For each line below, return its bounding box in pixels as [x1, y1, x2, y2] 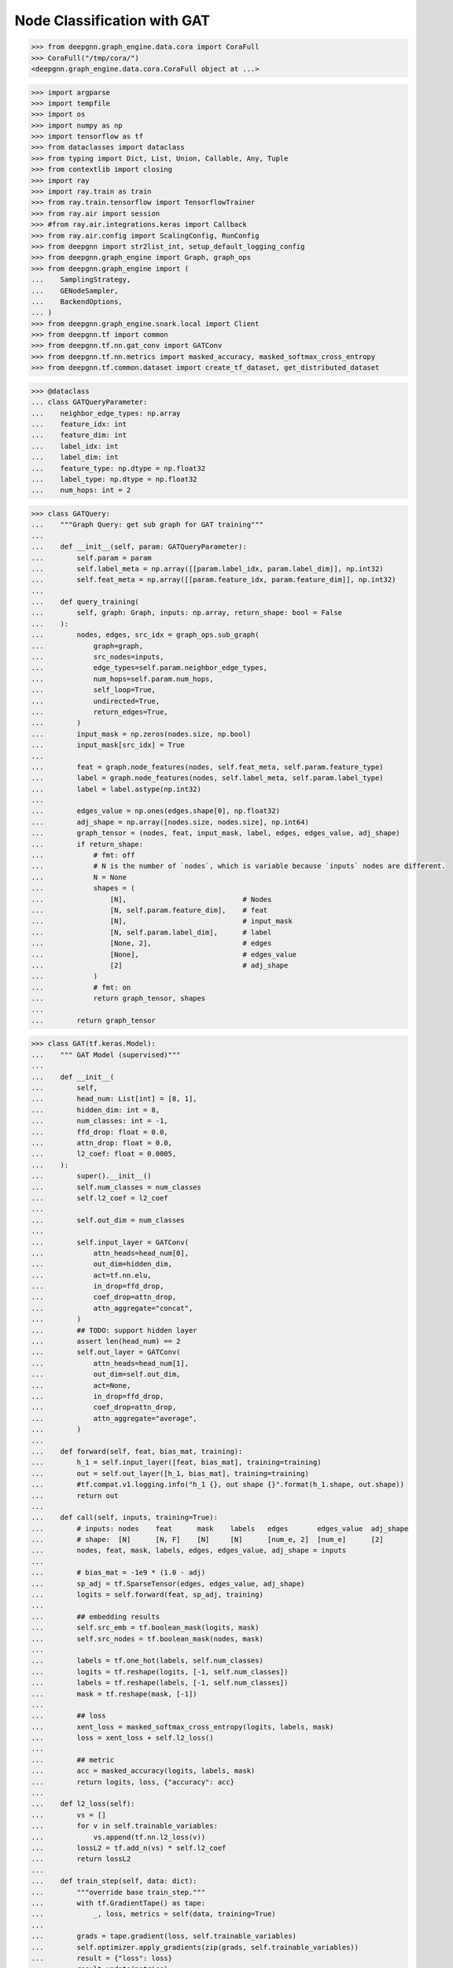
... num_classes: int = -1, [31, 1116, 168, 1126]
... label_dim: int [31, 453, 119, 462]
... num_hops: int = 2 [31, 486, 131, 495]
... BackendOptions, [31, 297, 123, 306]
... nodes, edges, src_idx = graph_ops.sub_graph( [31, 631, 260, 639]
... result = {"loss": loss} [31, 1953, 173, 1962]
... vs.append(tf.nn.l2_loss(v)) [31, 1833, 206, 1841]
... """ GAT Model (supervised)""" [31, 1050, 181, 1059]
